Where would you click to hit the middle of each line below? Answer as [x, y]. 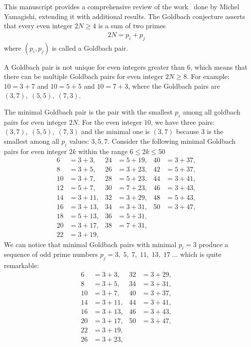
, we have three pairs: [183, 122]
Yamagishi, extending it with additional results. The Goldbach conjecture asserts [125, 16]
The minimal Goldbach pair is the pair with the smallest [88, 111]
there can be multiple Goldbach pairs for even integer [84, 76]
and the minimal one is [116, 131]
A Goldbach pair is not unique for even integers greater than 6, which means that [126, 67]
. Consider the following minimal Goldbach [172, 141]
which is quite [201, 254]
